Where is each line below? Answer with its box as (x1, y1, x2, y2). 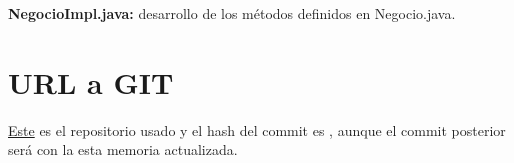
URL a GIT (8, 61, 174, 102)
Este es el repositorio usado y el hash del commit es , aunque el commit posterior (8, 119, 506, 140)
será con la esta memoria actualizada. (8, 139, 238, 160)
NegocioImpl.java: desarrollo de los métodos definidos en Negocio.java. (8, 3, 456, 23)
